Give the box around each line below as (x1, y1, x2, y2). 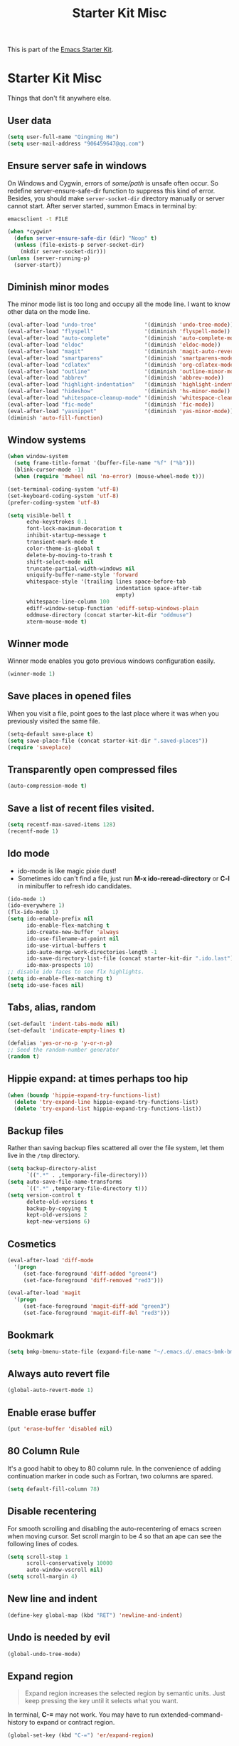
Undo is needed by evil (7, 1632, 110, 1644)
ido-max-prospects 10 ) (26, 962, 94, 969)
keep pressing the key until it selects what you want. (24, 1697, 179, 1705)
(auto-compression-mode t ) (7, 783, 87, 790)
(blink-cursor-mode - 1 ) (14, 466, 84, 474)
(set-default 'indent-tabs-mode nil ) (7, 1020, 119, 1027)
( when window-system (7, 453, 69, 460)
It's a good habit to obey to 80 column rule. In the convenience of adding (7, 1464, 221, 1473)
